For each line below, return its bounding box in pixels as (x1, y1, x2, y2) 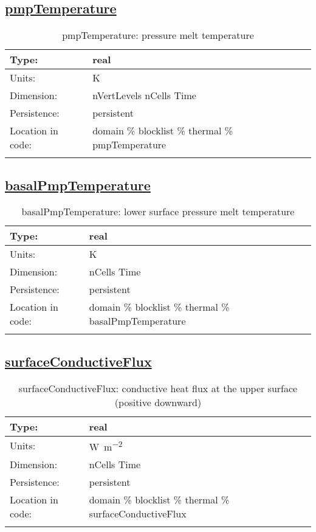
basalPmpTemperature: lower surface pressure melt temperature (21, 204, 295, 219)
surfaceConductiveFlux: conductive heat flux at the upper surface (18, 381, 298, 395)
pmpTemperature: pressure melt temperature (62, 28, 254, 43)
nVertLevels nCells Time (92, 88, 196, 103)
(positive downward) (114, 395, 202, 409)
